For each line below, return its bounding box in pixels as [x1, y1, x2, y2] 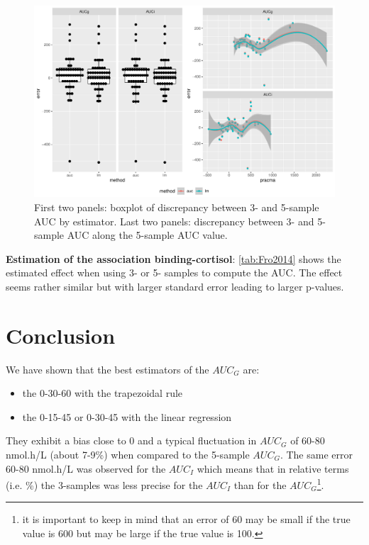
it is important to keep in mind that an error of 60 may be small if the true [22, 512, 351, 527]
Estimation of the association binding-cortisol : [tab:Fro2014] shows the [6, 251, 341, 266]
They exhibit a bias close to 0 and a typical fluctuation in [6, 433, 257, 448]
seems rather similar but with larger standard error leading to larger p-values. [6, 279, 344, 293]
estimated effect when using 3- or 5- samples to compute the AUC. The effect [6, 265, 343, 280]
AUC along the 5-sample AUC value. [67, 227, 228, 242]
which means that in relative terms [197, 461, 349, 476]
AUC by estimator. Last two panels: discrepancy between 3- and [34, 213, 314, 228]
